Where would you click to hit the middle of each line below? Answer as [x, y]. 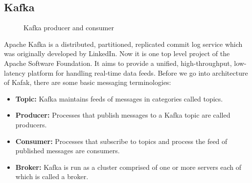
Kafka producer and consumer [69, 28]
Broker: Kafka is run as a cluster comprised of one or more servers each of [128, 167]
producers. [31, 124]
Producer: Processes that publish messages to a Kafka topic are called [123, 115]
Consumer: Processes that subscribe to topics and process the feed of [121, 141]
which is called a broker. [52, 176]
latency [15, 72]
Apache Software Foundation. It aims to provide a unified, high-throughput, [118, 63]
